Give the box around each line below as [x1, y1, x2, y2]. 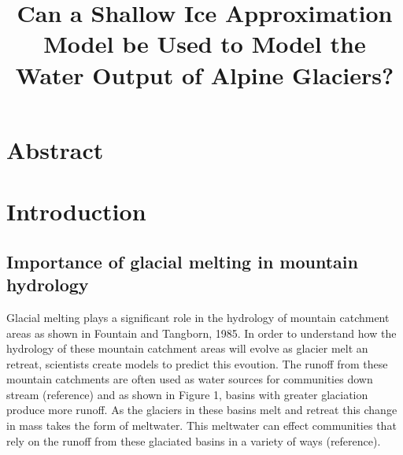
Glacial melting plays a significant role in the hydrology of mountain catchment [6, 309, 390, 325]
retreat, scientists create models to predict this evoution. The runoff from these [6, 355, 388, 372]
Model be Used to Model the [43, 28, 366, 60]
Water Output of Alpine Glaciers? [15, 58, 394, 91]
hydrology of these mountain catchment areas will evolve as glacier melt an [6, 340, 368, 357]
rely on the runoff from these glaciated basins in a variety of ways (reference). [6, 432, 381, 449]
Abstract [6, 133, 104, 165]
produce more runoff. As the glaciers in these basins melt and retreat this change [6, 401, 397, 418]
